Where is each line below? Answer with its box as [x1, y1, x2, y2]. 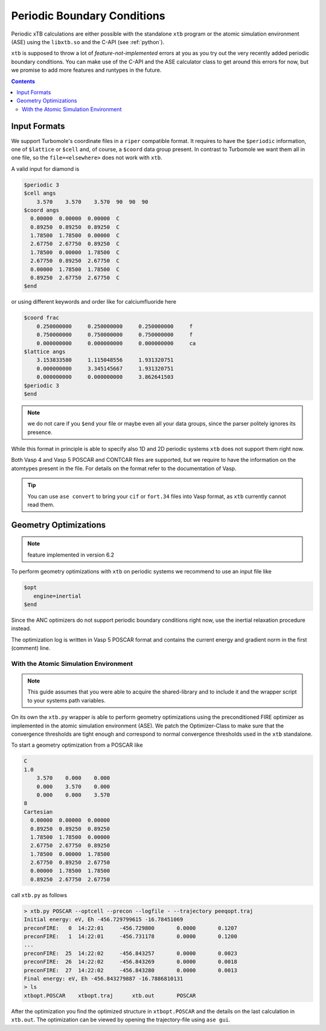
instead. [11, 625, 31, 632]
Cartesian [24, 808, 53, 815]
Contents [11, 77, 36, 85]
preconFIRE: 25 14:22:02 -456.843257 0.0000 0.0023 [24, 950, 238, 957]
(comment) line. [11, 645, 51, 652]
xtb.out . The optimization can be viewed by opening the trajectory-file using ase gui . [11, 1016, 231, 1023]
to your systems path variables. [27, 697, 106, 704]
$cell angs [24, 190, 56, 197]
